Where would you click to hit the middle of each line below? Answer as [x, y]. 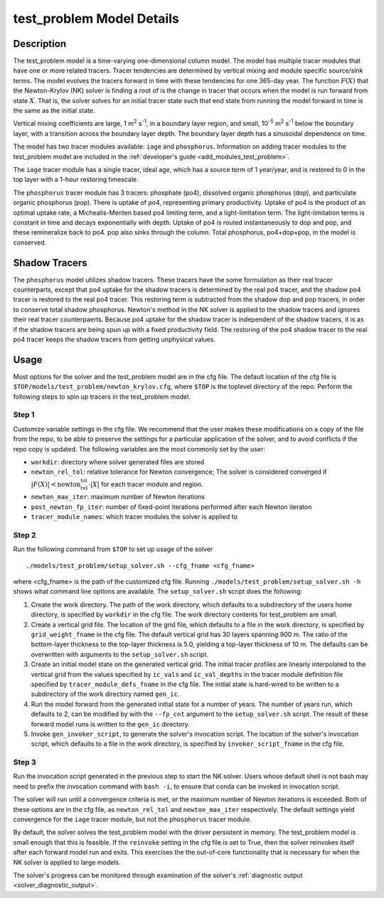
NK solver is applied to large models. [67, 862]
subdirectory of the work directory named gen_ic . [105, 694]
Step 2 [25, 535]
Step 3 [25, 762]
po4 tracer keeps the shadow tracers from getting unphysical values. [114, 339]
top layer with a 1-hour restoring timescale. [76, 180]
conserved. [30, 242]
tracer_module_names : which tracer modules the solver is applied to [134, 517]
